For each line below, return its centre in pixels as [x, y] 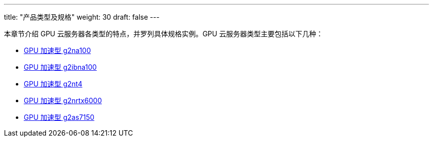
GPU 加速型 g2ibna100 [60, 67]
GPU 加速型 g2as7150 [59, 117]
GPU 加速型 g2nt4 [53, 84]
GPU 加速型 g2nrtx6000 [63, 100]
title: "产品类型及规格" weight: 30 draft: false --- [82, 17]
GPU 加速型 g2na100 [57, 50]
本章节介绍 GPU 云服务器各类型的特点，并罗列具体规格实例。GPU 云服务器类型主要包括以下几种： [164, 34]
